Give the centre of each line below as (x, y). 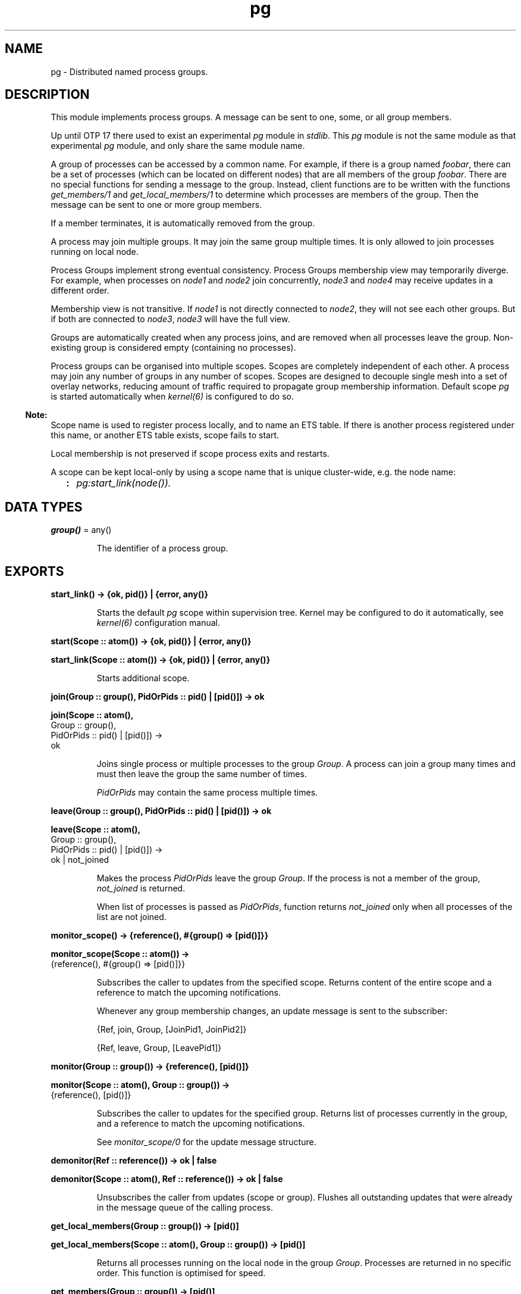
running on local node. (95, 252)
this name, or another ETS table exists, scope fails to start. (165, 435)
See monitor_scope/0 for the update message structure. (206, 1142)
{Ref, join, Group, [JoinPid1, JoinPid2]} (172, 1030)
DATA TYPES (44, 507)
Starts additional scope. (143, 678)
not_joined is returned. (141, 888)
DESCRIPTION (47, 95)
